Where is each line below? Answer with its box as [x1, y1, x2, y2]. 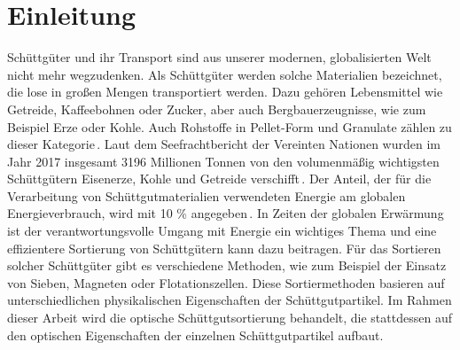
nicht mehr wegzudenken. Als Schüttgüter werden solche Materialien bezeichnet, [7, 65, 442, 83]
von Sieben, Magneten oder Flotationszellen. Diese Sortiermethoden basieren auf [7, 273, 445, 292]
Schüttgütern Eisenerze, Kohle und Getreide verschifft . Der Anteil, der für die [7, 169, 432, 188]
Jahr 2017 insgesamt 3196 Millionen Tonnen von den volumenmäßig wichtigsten [7, 152, 440, 170]
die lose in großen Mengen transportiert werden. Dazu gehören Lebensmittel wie [7, 82, 443, 101]
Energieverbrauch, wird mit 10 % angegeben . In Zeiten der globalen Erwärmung [7, 204, 444, 222]
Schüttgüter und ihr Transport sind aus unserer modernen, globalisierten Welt [7, 48, 432, 66]
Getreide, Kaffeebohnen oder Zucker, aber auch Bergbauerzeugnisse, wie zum [7, 99, 426, 118]
